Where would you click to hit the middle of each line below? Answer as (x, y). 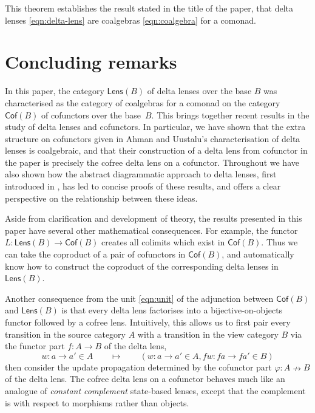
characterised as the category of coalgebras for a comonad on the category (143, 102)
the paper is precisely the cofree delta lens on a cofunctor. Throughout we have (152, 162)
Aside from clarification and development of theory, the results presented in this (154, 218)
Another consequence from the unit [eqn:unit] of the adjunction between (139, 298)
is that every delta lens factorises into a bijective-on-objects (172, 310)
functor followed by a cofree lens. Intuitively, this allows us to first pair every (148, 322)
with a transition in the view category (208, 334)
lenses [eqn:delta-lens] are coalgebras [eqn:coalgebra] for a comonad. (130, 20)
